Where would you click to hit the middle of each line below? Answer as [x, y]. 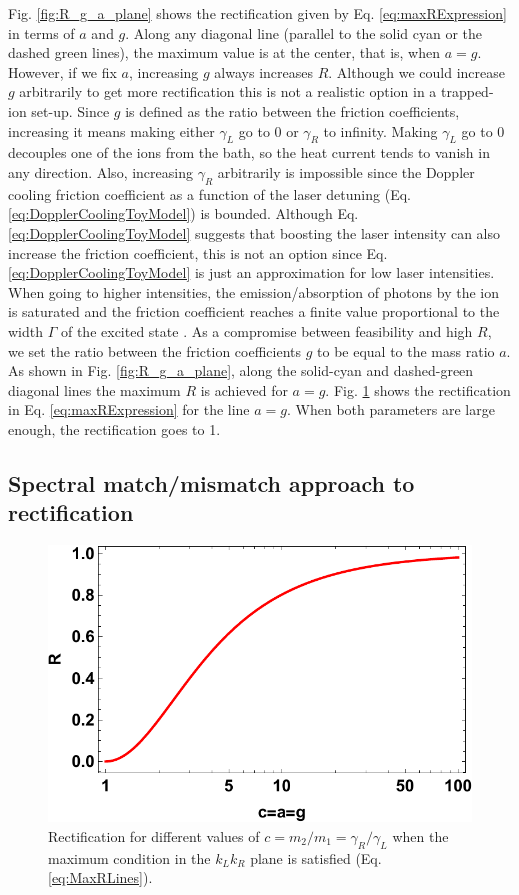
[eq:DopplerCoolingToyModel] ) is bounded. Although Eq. [183, 213]
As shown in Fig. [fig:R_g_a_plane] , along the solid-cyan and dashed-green [241, 370]
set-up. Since [70, 110]
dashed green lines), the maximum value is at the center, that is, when [224, 52]
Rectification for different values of [154, 836]
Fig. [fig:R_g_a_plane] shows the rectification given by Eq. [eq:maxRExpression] [257, 13]
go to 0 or [268, 130]
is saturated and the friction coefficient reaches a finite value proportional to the [254, 311]
